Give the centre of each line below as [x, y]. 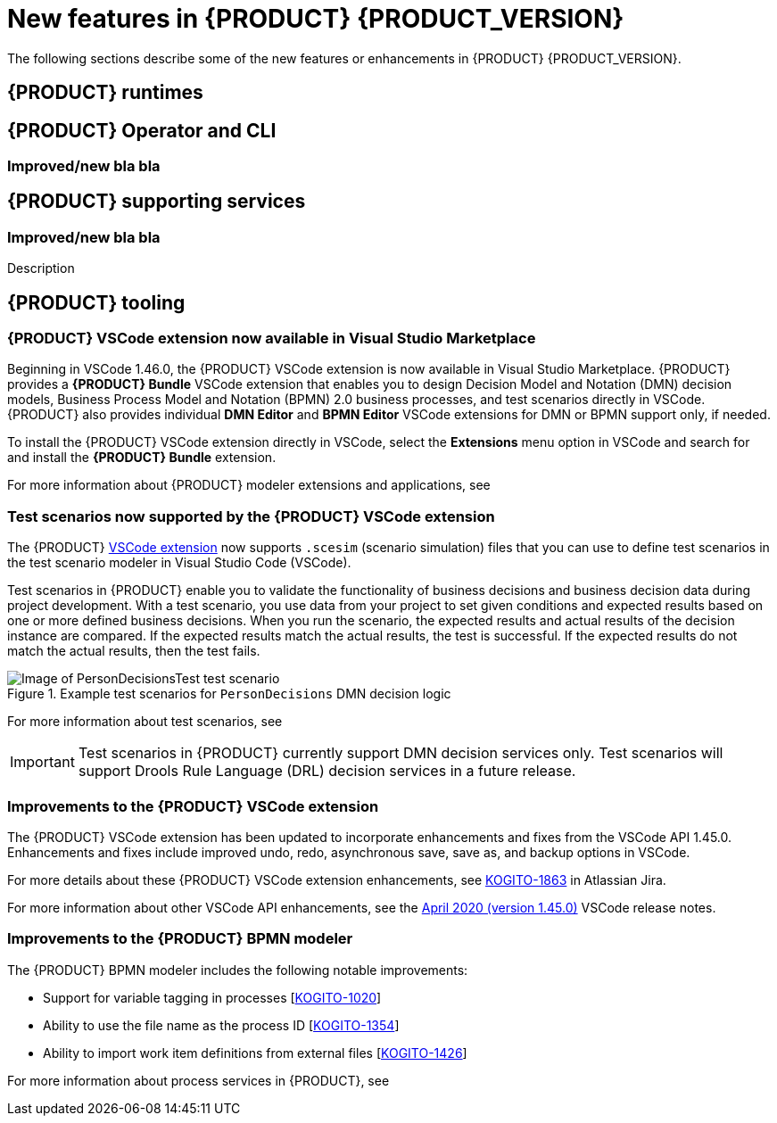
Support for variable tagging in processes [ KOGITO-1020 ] [212, 997]
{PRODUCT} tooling [96, 302]
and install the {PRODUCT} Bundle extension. [142, 458]
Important [42, 762]
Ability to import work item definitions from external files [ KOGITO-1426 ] [255, 1053]
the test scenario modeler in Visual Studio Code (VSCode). [179, 563]
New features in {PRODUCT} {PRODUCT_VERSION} [316, 19]
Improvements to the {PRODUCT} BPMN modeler [180, 939]
